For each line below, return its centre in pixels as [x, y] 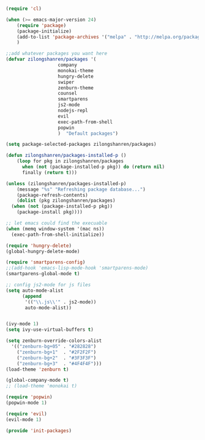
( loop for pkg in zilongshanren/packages [70, 161]
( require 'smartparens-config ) [46, 262]
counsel [68, 93]
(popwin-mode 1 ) [26, 403]
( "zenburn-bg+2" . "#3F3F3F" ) [57, 358]
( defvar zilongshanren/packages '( [51, 59]
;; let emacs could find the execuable [57, 223]
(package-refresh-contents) [52, 195]
